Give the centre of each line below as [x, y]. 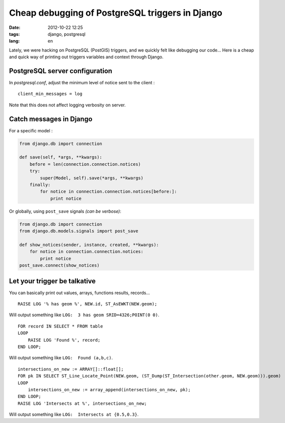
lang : [14, 41]
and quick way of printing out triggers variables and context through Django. [86, 57]
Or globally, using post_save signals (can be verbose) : [65, 211]
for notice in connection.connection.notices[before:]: [108, 192]
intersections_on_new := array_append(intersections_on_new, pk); [109, 389]
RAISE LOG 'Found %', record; [64, 340]
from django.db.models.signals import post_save [79, 231]
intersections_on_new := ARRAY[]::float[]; [71, 369]
